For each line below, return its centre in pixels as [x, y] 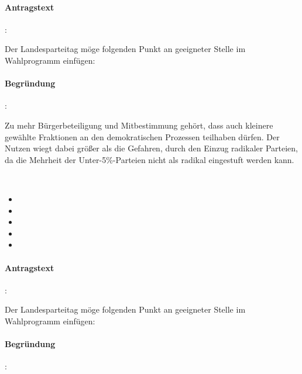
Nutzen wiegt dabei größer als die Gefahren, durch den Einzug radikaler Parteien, [151, 148]
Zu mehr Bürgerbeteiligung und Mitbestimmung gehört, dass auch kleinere [139, 125]
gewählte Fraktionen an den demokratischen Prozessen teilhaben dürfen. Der [142, 136]
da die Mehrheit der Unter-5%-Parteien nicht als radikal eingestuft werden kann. [150, 159]
